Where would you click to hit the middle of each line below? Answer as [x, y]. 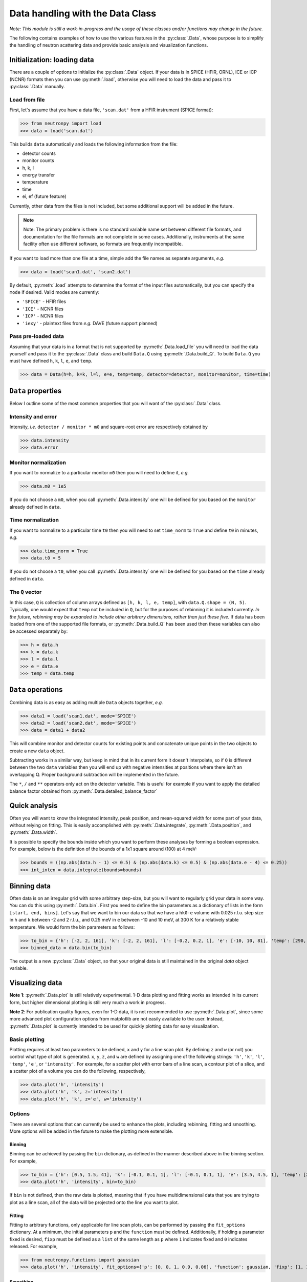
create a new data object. [37, 751]
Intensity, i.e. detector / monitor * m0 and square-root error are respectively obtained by [109, 427]
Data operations [36, 690]
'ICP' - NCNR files [43, 316]
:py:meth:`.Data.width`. [34, 832]
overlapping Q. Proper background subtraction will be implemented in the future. [94, 774]
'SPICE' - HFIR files [44, 302]
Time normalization [34, 520]
